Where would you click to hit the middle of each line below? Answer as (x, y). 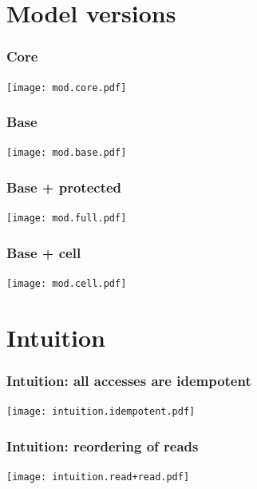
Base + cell (44, 252)
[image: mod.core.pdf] (67, 87)
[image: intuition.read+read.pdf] (98, 477)
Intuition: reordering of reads (103, 446)
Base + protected (64, 187)
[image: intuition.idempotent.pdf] (101, 412)
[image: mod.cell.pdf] (67, 284)
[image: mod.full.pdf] (67, 219)
